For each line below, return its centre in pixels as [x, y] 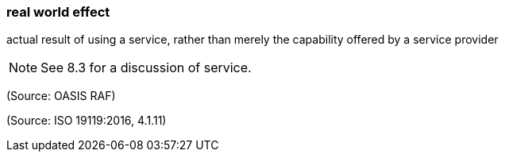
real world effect [58, 12]
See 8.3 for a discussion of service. [146, 68]
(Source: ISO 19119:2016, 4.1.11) [87, 121]
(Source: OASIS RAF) [61, 96]
